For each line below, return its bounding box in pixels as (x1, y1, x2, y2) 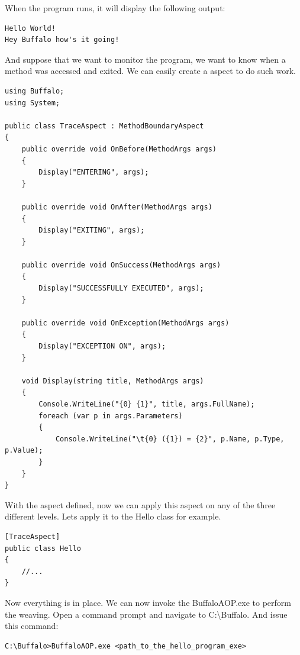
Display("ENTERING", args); (38, 168, 149, 177)
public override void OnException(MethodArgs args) (21, 318, 230, 327)
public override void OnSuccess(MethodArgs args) (21, 260, 221, 269)
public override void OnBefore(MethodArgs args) (21, 144, 217, 153)
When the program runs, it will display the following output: (5, 2, 225, 14)
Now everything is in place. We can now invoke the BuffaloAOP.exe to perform (5, 596, 291, 608)
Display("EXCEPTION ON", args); (38, 342, 166, 351)
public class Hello (5, 544, 81, 553)
